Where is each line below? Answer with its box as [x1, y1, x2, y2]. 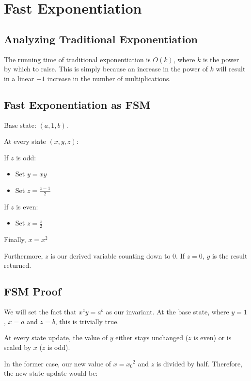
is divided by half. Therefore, [156, 358, 243, 368]
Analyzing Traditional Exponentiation [4, 31, 198, 46]
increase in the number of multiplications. [47, 73, 171, 83]
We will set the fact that [4, 307, 77, 317]
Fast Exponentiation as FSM [4, 97, 151, 112]
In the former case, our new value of [4, 358, 111, 368]
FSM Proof [4, 284, 62, 299]
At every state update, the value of [4, 332, 108, 343]
